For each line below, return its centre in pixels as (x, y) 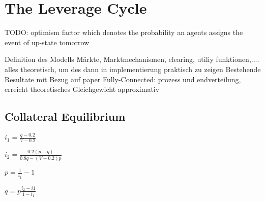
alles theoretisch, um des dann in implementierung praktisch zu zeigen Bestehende (133, 69)
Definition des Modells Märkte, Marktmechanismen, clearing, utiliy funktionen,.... (132, 59)
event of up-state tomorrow (47, 42)
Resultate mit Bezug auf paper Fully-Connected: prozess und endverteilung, (123, 79)
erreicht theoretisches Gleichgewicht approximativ (82, 89)
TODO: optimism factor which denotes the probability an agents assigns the (124, 32)
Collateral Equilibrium (65, 116)
